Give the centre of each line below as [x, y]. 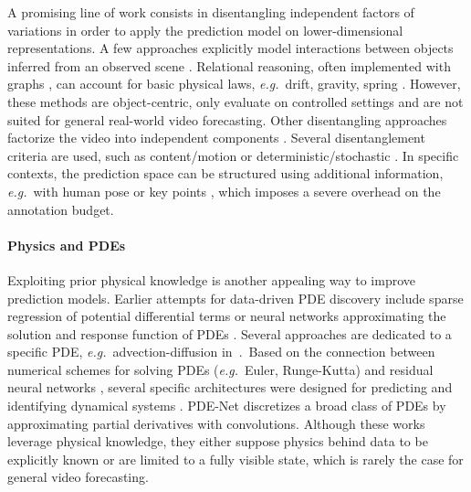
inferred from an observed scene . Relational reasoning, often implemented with [229, 65]
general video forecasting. [78, 477]
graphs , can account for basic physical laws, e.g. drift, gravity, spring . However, [234, 84]
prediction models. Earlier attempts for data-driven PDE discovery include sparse [235, 298]
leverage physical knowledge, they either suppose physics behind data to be [218, 441]
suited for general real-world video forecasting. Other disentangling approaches [227, 119]
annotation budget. [61, 209]
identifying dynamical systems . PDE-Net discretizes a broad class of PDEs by [227, 406]
